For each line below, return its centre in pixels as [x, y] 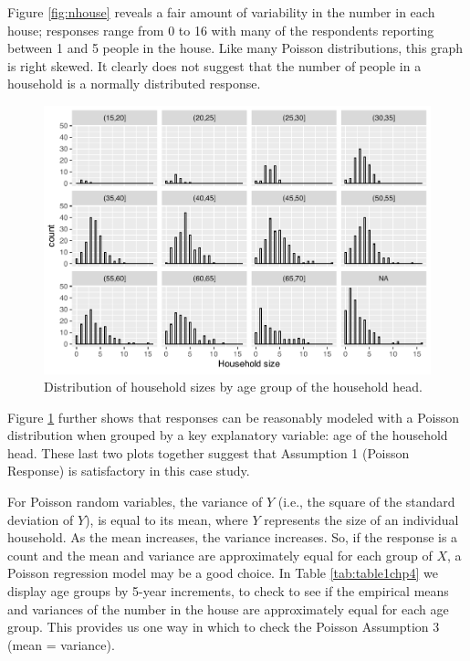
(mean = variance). [61, 644]
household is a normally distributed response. [134, 84]
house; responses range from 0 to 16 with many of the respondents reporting [221, 30]
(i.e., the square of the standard [366, 502]
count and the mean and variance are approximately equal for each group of [220, 555]
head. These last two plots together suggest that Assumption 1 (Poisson [209, 452]
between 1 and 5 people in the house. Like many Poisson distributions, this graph [235, 48]
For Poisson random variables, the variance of [135, 502]
